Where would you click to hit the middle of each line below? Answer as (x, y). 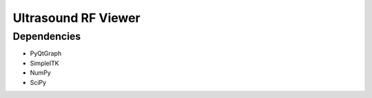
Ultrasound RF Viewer (76, 18)
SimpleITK (44, 63)
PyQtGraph (46, 53)
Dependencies (47, 36)
